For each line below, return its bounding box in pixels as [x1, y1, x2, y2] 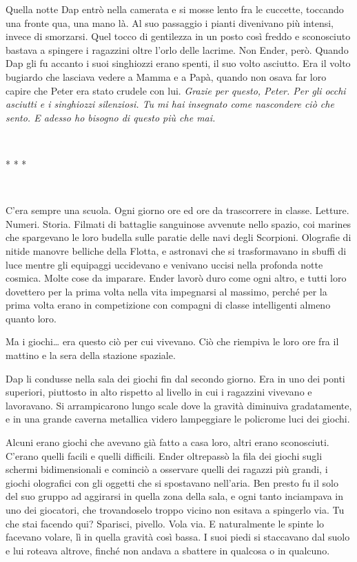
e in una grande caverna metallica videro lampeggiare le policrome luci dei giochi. [6, 411, 350, 426]
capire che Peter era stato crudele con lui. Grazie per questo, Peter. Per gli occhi [6, 83, 346, 97]
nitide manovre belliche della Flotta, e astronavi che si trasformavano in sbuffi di [6, 243, 347, 258]
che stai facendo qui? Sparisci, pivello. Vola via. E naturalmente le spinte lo [6, 516, 325, 530]
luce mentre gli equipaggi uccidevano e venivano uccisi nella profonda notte [6, 257, 323, 271]
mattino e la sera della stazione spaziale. [6, 348, 176, 362]
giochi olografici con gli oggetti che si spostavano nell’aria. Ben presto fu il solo [6, 475, 338, 490]
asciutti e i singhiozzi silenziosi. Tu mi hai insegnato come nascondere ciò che [6, 97, 334, 111]
